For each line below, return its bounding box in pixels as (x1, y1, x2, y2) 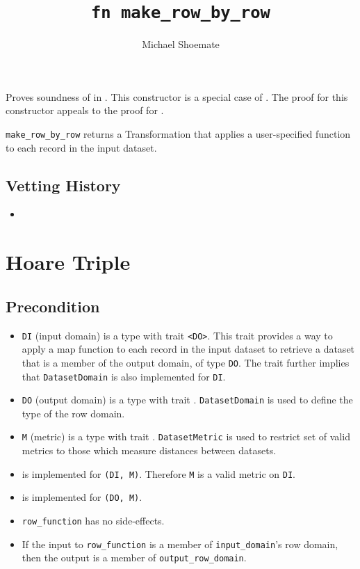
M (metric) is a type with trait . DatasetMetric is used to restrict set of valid (22, 429, 350, 444)
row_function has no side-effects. (22, 513, 165, 528)
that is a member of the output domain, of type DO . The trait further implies (22, 355, 350, 369)
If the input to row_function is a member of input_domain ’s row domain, (22, 536, 338, 551)
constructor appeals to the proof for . (6, 103, 164, 118)
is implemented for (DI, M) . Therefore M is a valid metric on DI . (22, 466, 295, 481)
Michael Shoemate (142, 37, 220, 51)
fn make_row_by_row (91, 3, 270, 23)
